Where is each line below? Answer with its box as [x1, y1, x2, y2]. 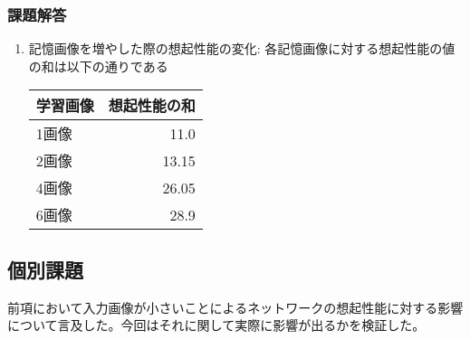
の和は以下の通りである [28, 56, 168, 75]
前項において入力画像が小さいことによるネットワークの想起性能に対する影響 [7, 297, 464, 316]
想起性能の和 [108, 95, 196, 117]
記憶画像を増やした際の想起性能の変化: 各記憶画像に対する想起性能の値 [28, 39, 456, 58]
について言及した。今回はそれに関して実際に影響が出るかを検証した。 [7, 315, 426, 334]
